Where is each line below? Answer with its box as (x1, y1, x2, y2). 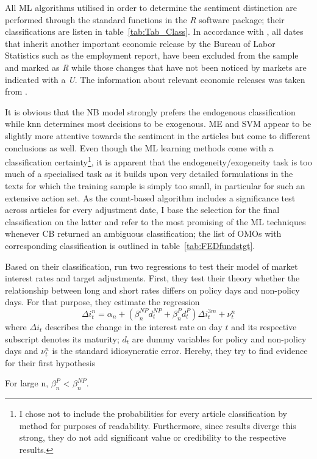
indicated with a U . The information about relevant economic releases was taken (5, 73, 305, 85)
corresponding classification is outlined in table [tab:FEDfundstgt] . (5, 239, 255, 251)
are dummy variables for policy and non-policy (132, 332, 307, 345)
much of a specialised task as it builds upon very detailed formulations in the (5, 167, 293, 180)
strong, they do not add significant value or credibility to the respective (19, 431, 287, 444)
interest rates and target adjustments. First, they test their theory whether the (5, 272, 300, 284)
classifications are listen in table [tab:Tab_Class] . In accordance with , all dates (5, 25, 304, 38)
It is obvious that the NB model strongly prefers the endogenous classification (5, 105, 296, 118)
